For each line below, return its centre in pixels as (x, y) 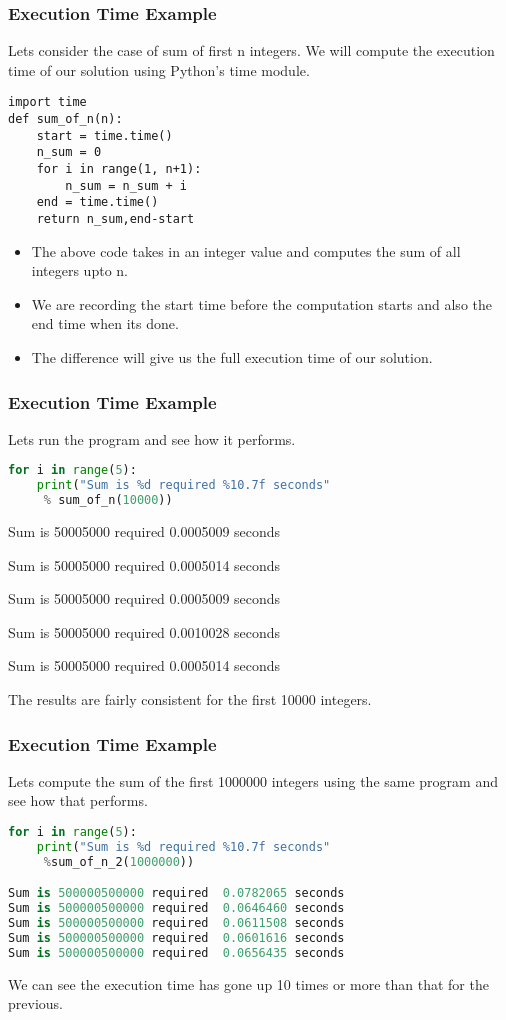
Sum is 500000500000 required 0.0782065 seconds (176, 893)
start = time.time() (104, 135)
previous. (35, 1003)
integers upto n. (79, 270)
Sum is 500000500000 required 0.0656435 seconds (176, 952)
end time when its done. (105, 323)
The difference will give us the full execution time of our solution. (232, 357)
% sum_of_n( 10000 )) (108, 500)
